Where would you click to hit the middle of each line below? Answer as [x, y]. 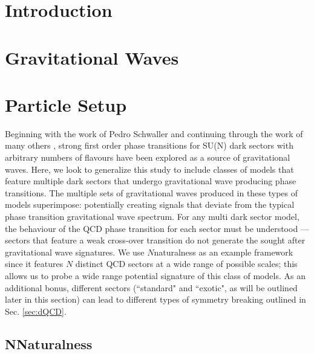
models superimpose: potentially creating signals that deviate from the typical [150, 204]
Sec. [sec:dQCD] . [36, 311]
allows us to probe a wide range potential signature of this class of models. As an [155, 275]
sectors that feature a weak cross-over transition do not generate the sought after [155, 240]
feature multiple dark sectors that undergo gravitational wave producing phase [151, 181]
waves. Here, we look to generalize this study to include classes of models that [149, 169]
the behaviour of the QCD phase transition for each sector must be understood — [157, 228]
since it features [34, 264]
